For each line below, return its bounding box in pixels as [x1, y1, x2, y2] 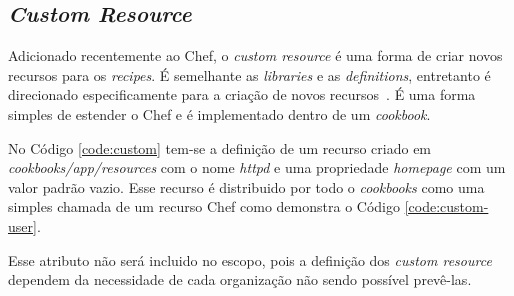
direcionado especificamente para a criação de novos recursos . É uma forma [8, 84, 476, 105]
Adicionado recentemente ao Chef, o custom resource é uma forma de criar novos [8, 45, 503, 66]
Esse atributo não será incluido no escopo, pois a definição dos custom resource [8, 249, 492, 270]
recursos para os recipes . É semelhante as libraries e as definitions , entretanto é [8, 64, 491, 85]
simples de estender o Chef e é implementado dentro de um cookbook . [8, 103, 431, 124]
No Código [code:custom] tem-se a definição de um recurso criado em [8, 137, 432, 158]
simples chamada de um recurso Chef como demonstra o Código [8, 196, 400, 217]
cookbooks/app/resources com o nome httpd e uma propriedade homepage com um [8, 157, 506, 178]
